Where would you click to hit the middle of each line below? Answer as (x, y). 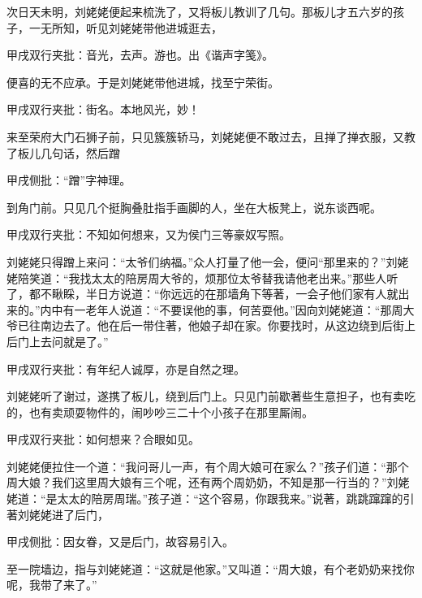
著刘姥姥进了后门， (58, 514)
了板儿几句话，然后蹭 (63, 152)
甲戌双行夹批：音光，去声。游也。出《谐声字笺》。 (140, 55)
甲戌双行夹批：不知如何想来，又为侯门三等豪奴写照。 (149, 234)
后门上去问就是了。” (58, 341)
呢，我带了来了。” (52, 585)
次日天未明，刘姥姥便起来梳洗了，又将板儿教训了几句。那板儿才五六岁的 (200, 11)
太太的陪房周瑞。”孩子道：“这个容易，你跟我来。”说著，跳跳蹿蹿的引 (236, 498)
